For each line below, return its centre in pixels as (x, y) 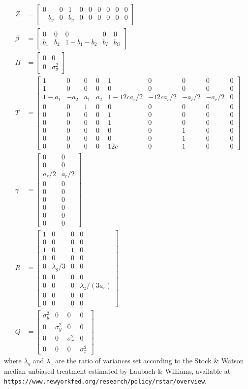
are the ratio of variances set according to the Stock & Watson (150, 361)
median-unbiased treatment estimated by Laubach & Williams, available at (117, 370)
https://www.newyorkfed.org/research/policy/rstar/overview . (105, 380)
